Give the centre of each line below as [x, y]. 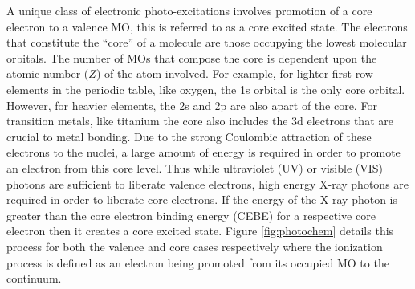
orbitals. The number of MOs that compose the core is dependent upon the [192, 57]
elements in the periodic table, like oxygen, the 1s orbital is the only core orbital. [206, 89]
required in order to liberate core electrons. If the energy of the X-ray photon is [202, 199]
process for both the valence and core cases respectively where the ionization [195, 246]
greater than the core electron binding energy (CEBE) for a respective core [191, 215]
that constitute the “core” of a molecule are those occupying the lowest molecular [207, 42]
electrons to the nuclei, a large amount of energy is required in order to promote [203, 152]
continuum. [34, 278]
